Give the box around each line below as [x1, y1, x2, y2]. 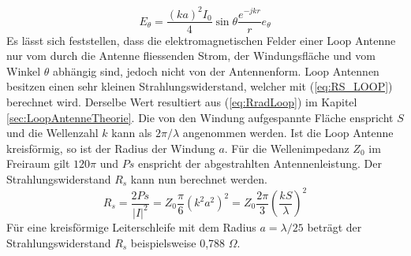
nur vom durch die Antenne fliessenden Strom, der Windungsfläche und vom [6, 47, 376, 64]
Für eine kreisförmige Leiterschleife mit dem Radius [6, 218, 256, 235]
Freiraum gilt [6, 155, 70, 172]
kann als [111, 124, 152, 141]
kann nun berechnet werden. [130, 170, 268, 187]
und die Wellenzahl [6, 124, 99, 141]
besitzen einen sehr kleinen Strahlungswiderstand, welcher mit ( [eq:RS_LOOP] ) [6, 78, 393, 95]
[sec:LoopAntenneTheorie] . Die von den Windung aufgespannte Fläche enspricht [6, 109, 394, 125]
